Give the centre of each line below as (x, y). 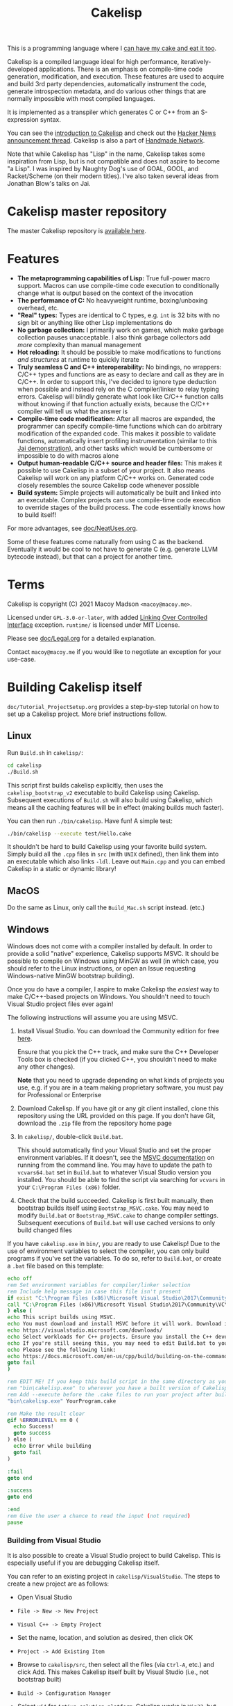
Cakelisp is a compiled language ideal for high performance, (93, 62)
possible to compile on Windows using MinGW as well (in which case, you (113, 961)
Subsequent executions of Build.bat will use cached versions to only (116, 1223)
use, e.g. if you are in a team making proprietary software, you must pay (120, 1087)
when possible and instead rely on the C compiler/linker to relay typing (118, 389)
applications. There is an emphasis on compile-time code (121, 69)
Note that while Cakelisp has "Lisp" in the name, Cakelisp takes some (106, 154)
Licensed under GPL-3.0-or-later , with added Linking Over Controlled (107, 617)
